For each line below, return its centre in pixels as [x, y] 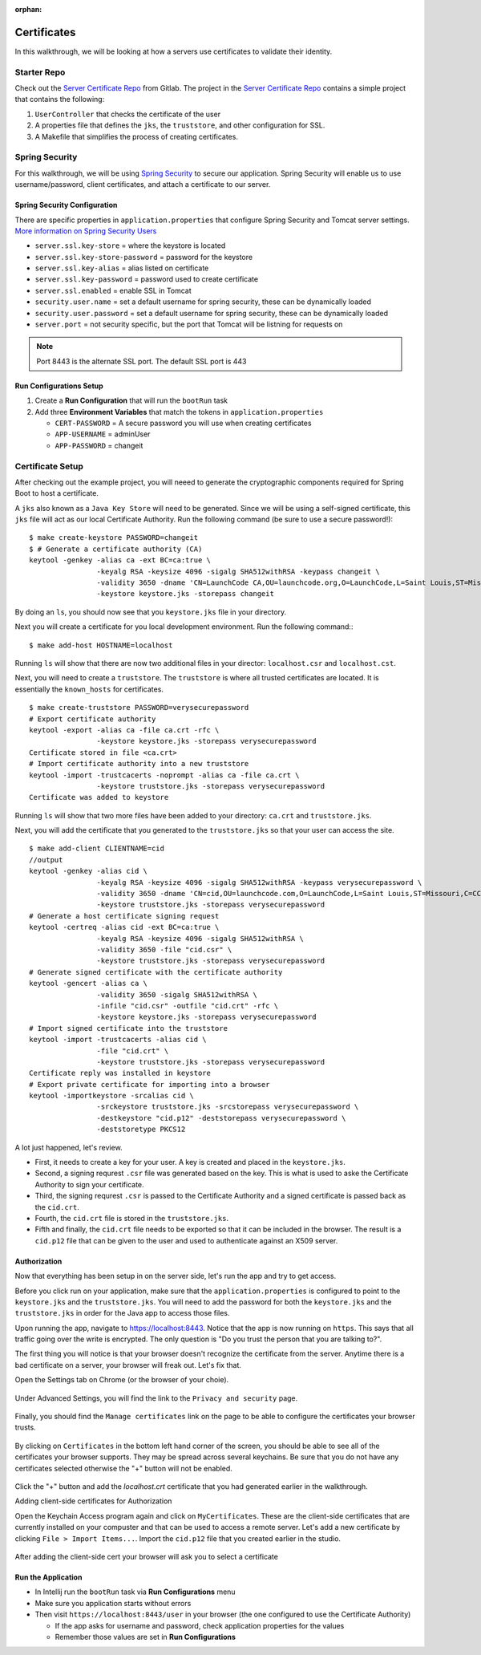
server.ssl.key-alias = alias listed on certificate [122, 268]
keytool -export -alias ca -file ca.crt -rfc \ [124, 730]
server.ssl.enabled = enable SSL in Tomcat [113, 290]
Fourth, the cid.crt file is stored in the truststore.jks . [131, 1218]
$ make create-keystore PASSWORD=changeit [114, 538]
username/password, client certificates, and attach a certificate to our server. [143, 185]
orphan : [28, 9]
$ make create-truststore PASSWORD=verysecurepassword [139, 708]
